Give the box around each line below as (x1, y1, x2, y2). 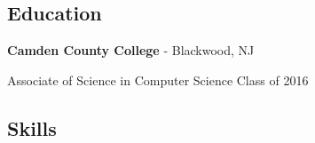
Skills (7, 114, 57, 141)
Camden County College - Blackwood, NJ (7, 41, 255, 60)
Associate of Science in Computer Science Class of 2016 (7, 70, 309, 89)
